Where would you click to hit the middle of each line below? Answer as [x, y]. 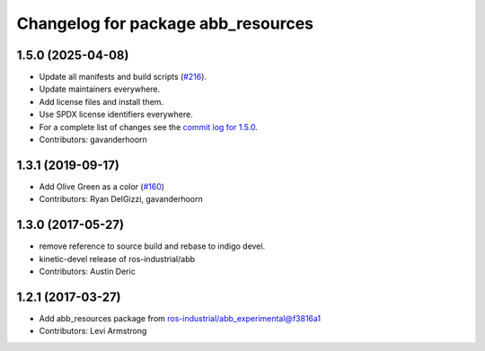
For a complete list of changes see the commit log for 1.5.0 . [148, 127]
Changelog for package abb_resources [165, 23]
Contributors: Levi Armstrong [93, 331]
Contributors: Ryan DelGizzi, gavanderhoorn [121, 199]
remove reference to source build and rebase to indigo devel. [152, 246]
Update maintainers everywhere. [100, 89]
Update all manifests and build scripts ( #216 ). [123, 77]
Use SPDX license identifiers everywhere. [116, 114]
